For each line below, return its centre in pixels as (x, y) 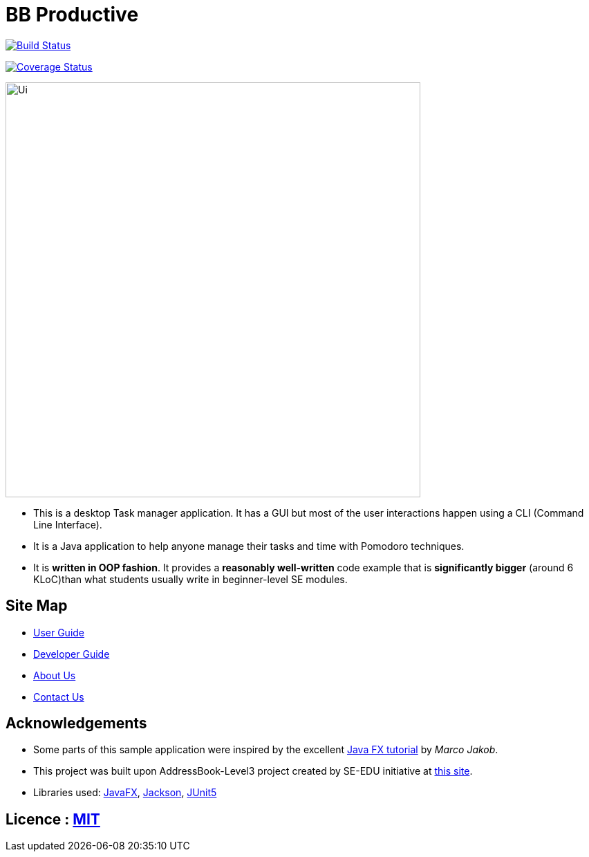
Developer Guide (72, 654)
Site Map (37, 606)
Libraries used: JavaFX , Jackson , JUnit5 (125, 793)
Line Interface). (68, 524)
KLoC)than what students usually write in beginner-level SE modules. (190, 579)
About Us (55, 675)
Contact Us (59, 697)
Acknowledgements (76, 724)
